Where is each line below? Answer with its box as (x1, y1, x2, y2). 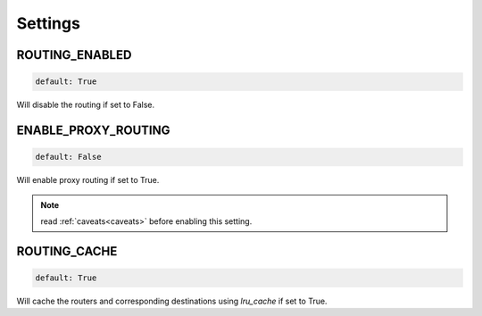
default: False (35, 152, 102, 162)
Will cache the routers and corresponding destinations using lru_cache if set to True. (16, 295, 328, 306)
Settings (16, 13, 80, 33)
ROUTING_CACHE (16, 244, 118, 259)
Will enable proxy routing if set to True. (16, 175, 160, 186)
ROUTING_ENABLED (16, 47, 132, 62)
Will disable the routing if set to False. (16, 99, 155, 111)
